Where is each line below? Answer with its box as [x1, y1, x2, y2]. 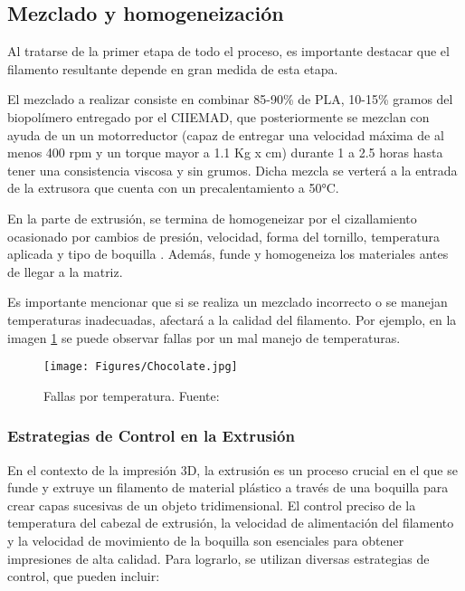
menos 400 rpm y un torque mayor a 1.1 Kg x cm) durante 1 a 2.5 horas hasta [7, 143, 443, 162]
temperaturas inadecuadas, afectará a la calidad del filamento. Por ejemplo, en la [7, 310, 457, 329]
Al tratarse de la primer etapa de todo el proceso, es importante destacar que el [7, 42, 450, 61]
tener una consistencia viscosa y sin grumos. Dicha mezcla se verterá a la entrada [7, 160, 458, 179]
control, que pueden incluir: [7, 567, 160, 586]
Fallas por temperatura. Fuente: [43, 386, 220, 405]
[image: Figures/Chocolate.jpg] [43, 360, 238, 374]
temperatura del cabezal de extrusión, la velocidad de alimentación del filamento [7, 513, 454, 532]
